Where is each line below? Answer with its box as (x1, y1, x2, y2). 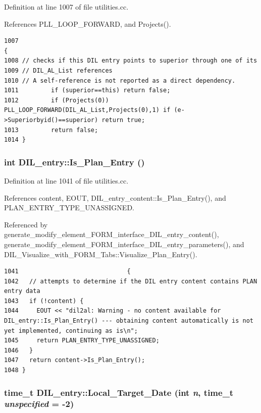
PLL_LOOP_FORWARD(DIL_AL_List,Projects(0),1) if (4, 106, 171, 114)
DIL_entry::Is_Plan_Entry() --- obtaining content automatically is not (4, 317, 253, 325)
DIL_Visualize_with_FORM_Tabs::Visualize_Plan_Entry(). (4, 249, 197, 259)
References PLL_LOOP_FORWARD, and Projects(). (4, 18, 171, 29)
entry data (4, 287, 40, 295)
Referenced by (4, 219, 48, 229)
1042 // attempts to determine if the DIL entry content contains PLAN (4, 277, 257, 285)
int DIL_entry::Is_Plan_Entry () (4, 155, 145, 168)
